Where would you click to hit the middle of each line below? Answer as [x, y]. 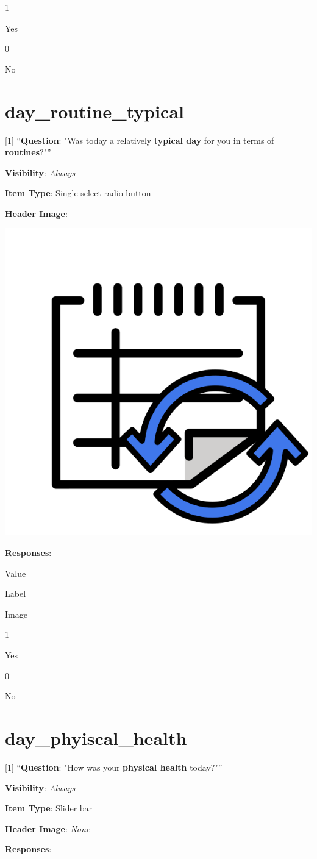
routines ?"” [28, 152]
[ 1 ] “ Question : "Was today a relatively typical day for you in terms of [140, 140]
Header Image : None [48, 828]
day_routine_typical [95, 111]
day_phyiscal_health [96, 738]
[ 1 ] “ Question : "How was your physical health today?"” [114, 767]
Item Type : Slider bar [49, 808]
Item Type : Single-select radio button [78, 193]
